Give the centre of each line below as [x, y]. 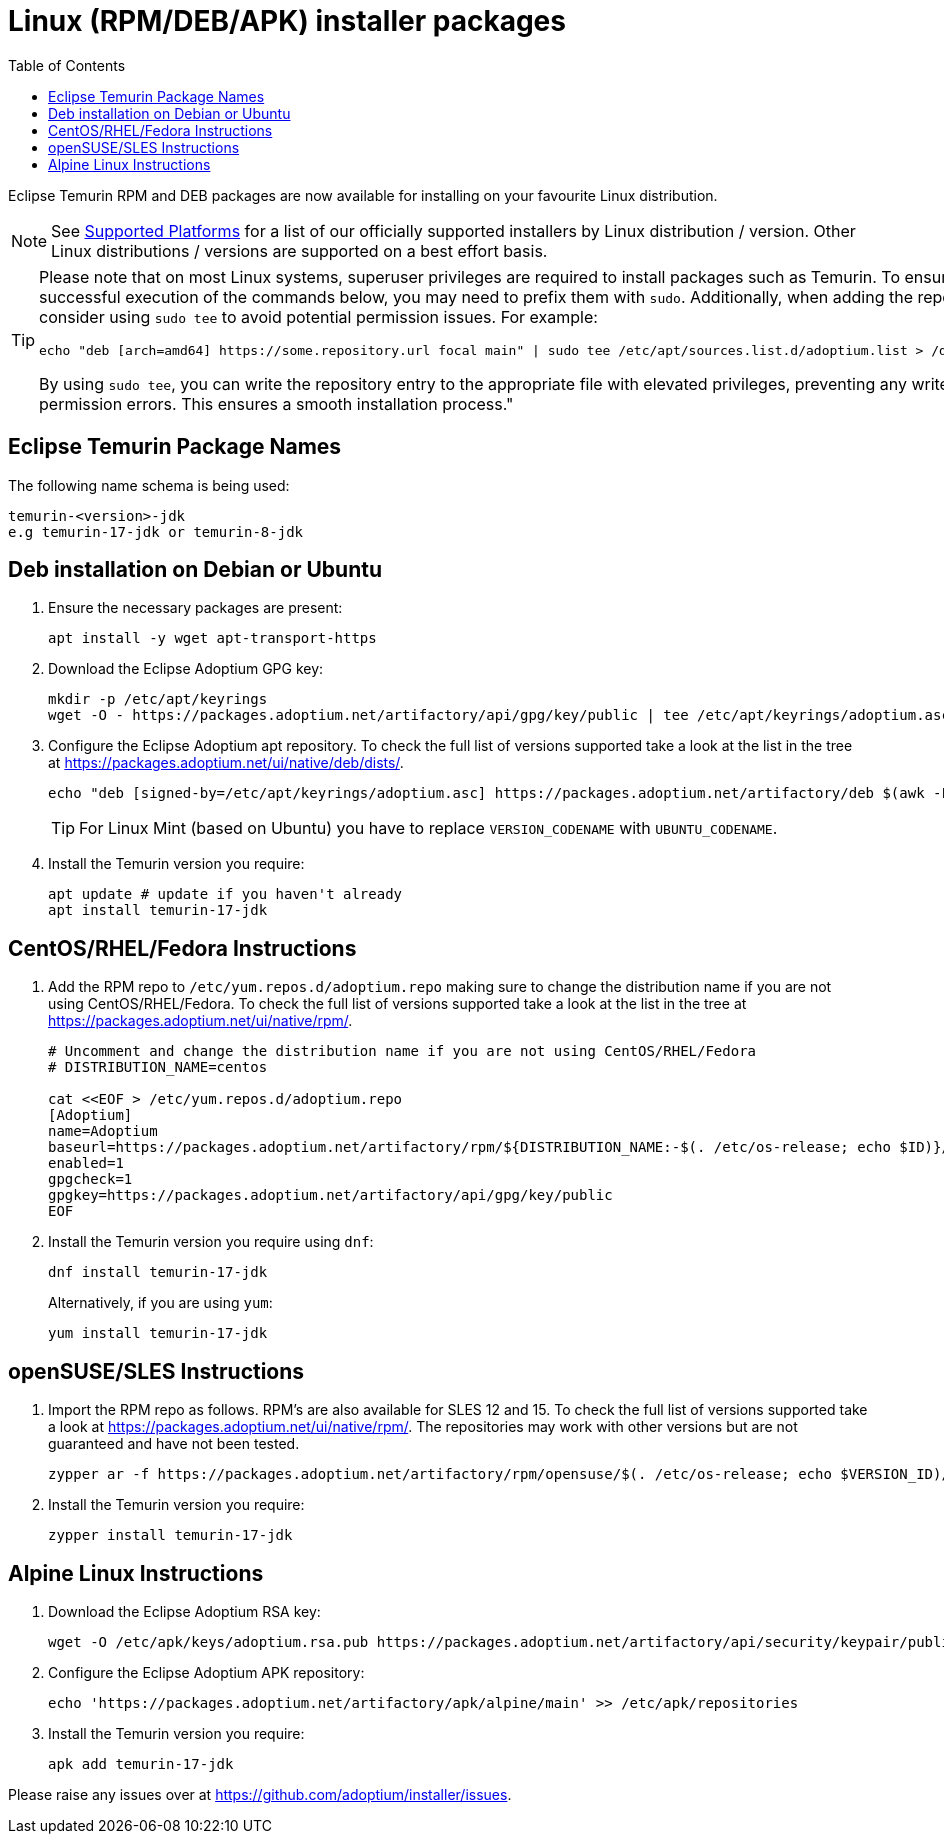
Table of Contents [67, 65]
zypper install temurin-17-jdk [170, 1535]
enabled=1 [86, 1163]
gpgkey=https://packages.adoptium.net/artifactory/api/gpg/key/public [330, 1195]
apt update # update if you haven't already [225, 894]
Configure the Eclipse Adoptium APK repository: [206, 1672]
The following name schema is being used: [149, 485]
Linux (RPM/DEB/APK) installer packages [287, 21]
